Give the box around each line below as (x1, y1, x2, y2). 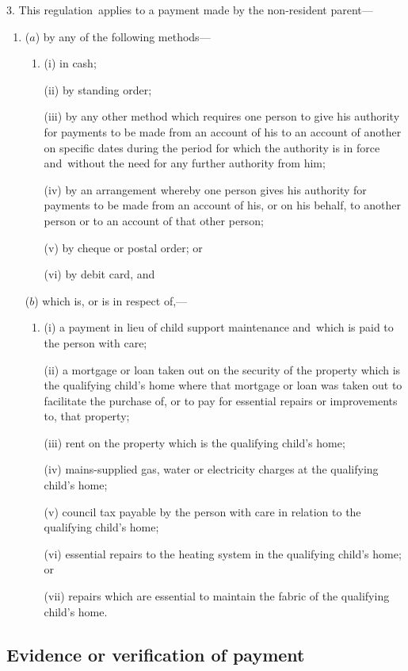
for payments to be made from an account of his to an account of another (44, 123, 402, 140)
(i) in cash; (44, 55, 97, 71)
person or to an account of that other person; (44, 212, 264, 228)
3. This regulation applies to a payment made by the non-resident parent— (6, 2, 373, 17)
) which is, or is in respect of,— (34, 292, 188, 309)
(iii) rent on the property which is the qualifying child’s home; (44, 434, 345, 451)
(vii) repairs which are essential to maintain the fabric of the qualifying (44, 588, 390, 604)
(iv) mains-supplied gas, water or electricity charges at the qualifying (44, 461, 379, 477)
